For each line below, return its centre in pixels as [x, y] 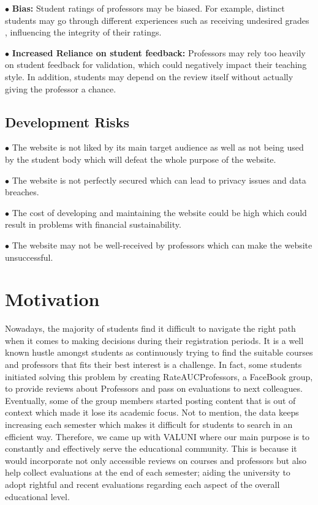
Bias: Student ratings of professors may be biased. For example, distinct [148, 8]
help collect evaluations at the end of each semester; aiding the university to [148, 472]
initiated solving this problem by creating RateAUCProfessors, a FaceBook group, [159, 376]
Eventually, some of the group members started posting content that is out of [150, 400]
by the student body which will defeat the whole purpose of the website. [141, 159]
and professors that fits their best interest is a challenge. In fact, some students [153, 365]
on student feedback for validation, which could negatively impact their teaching [156, 65]
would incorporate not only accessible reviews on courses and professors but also [156, 460]
